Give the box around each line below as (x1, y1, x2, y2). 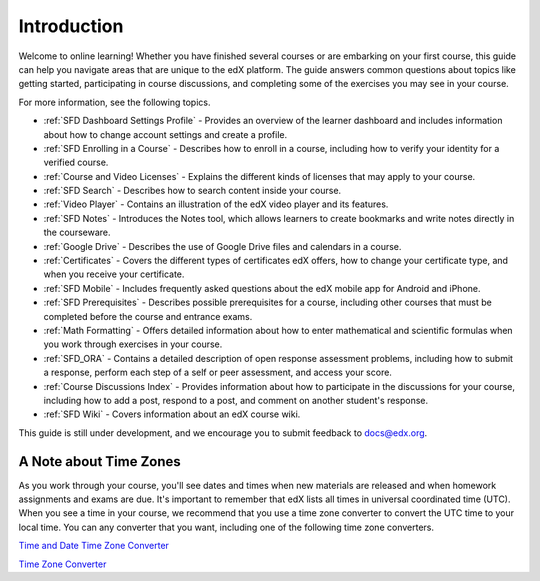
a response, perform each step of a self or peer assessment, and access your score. (43, 366, 392, 379)
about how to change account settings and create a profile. (43, 128, 288, 140)
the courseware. (43, 226, 111, 239)
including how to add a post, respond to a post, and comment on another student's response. (43, 394, 429, 406)
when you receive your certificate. (43, 268, 185, 280)
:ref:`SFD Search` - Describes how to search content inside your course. (43, 185, 342, 197)
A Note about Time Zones (18, 453, 182, 470)
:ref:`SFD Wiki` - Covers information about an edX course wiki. (43, 408, 301, 420)
